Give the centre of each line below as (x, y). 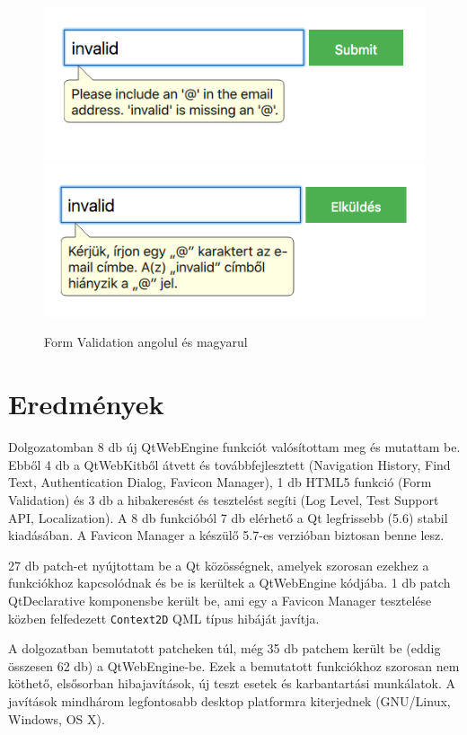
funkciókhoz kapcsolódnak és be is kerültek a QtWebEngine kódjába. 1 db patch (229, 583)
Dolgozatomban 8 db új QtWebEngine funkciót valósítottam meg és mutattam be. (234, 447)
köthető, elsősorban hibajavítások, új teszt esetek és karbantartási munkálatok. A (232, 683)
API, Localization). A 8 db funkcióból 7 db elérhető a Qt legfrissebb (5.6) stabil (228, 517)
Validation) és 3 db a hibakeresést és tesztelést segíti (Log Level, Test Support (224, 499)
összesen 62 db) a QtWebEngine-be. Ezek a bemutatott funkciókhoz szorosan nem (234, 665)
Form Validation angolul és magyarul (146, 342)
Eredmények (86, 404)
